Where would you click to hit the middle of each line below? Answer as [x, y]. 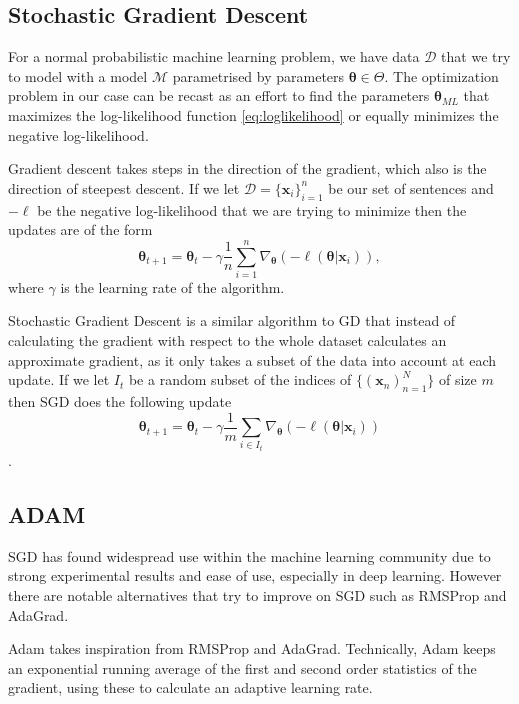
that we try [476, 56]
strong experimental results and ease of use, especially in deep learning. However [255, 575]
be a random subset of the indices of [240, 379]
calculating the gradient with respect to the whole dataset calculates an [227, 340]
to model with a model [78, 75]
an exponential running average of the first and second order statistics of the [242, 667]
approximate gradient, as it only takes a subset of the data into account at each [252, 359]
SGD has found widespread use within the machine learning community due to [249, 555]
